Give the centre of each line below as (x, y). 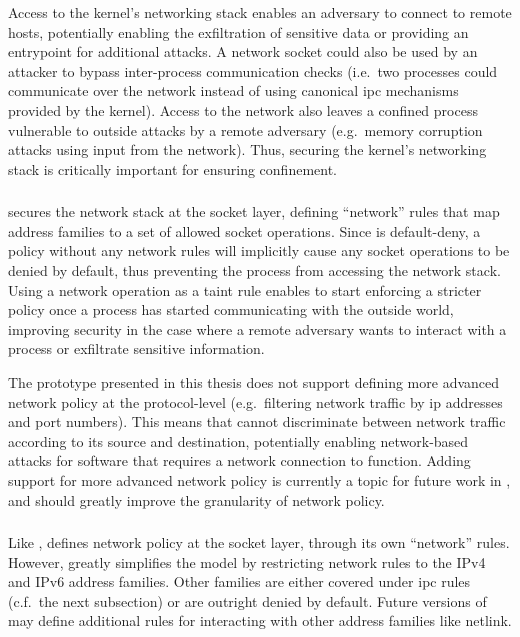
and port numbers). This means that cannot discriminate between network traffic (257, 421)
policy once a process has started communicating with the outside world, (231, 309)
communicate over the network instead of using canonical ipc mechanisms (233, 90)
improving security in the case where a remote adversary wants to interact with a (257, 328)
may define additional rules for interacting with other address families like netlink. (260, 620)
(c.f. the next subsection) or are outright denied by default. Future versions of (247, 600)
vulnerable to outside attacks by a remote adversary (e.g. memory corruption (245, 129)
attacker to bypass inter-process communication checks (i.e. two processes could (253, 70)
